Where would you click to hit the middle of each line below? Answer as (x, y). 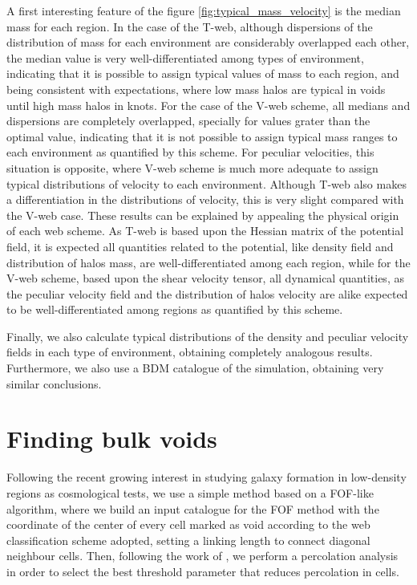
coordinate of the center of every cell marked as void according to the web (188, 524)
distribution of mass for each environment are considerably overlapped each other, (208, 42)
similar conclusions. (54, 383)
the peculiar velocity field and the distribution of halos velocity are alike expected (207, 293)
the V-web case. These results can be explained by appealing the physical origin (203, 215)
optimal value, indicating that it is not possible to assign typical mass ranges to (202, 136)
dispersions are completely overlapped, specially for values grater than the (188, 121)
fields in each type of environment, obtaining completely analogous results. (190, 352)
